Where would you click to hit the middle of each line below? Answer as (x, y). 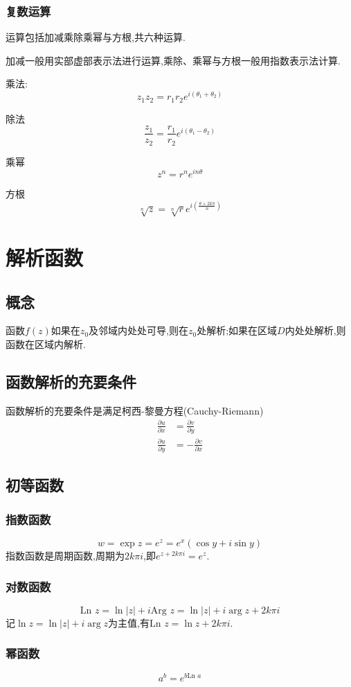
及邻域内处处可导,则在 (138, 330)
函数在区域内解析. (46, 343)
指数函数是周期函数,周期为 (65, 556)
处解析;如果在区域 (237, 330)
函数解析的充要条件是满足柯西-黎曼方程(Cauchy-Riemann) (135, 410)
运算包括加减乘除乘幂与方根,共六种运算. (96, 37)
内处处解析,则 (315, 330)
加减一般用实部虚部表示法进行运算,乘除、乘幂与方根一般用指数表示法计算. (173, 60)
